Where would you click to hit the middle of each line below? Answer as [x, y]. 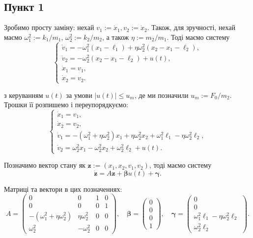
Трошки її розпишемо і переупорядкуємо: [66, 104]
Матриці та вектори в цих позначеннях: [63, 189]
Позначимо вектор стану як [45, 165]
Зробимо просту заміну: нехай [49, 27]
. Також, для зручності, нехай [191, 27]
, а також [115, 37]
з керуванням [24, 95]
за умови [79, 95]
